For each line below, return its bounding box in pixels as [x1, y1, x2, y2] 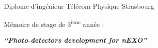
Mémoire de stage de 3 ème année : [4, 17, 104, 29]
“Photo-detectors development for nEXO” [4, 35, 147, 45]
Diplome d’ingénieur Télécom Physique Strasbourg [4, 1, 154, 11]
